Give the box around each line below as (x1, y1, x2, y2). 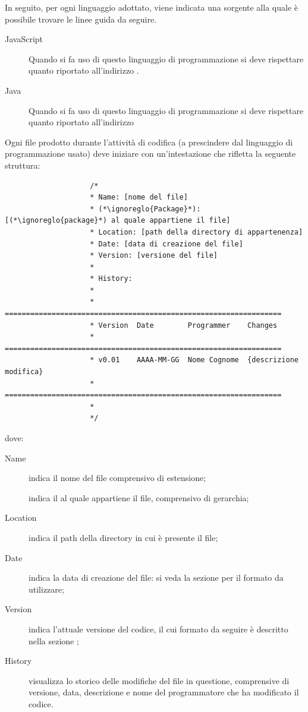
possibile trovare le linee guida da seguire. (5, 12, 157, 25)
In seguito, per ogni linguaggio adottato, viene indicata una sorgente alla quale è (5, 1, 298, 13)
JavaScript (5, 33, 43, 45)
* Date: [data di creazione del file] (90, 239, 243, 248)
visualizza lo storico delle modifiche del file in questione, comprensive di (29, 674, 290, 686)
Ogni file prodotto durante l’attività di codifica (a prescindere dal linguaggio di (5, 135, 293, 148)
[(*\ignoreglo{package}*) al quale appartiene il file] (5, 216, 231, 225)
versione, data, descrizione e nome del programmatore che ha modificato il (29, 686, 299, 698)
